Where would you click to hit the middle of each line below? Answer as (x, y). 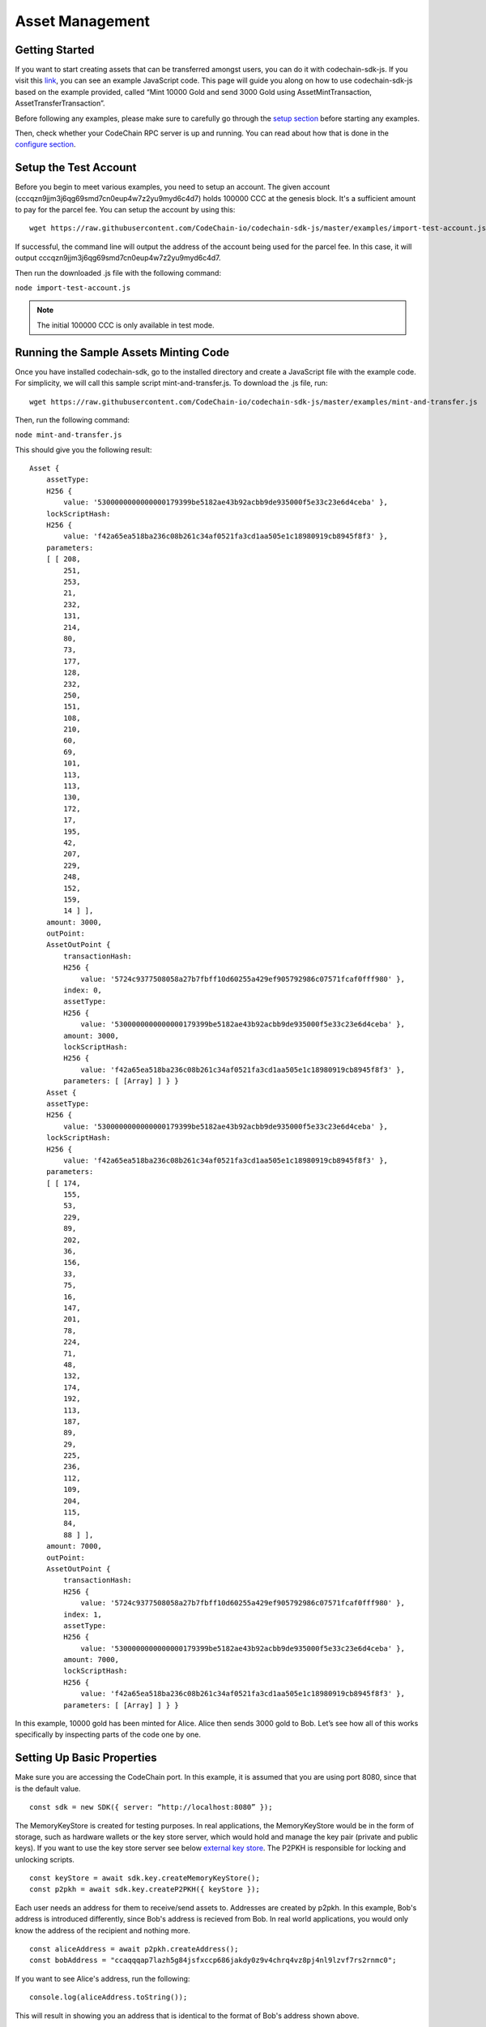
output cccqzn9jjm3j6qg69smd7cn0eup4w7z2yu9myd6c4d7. (118, 258)
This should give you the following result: (83, 449)
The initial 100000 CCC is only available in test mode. (126, 325)
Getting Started (55, 50)
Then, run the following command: (72, 420)
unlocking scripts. (45, 1859)
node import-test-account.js (73, 288)
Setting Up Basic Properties (86, 1758)
